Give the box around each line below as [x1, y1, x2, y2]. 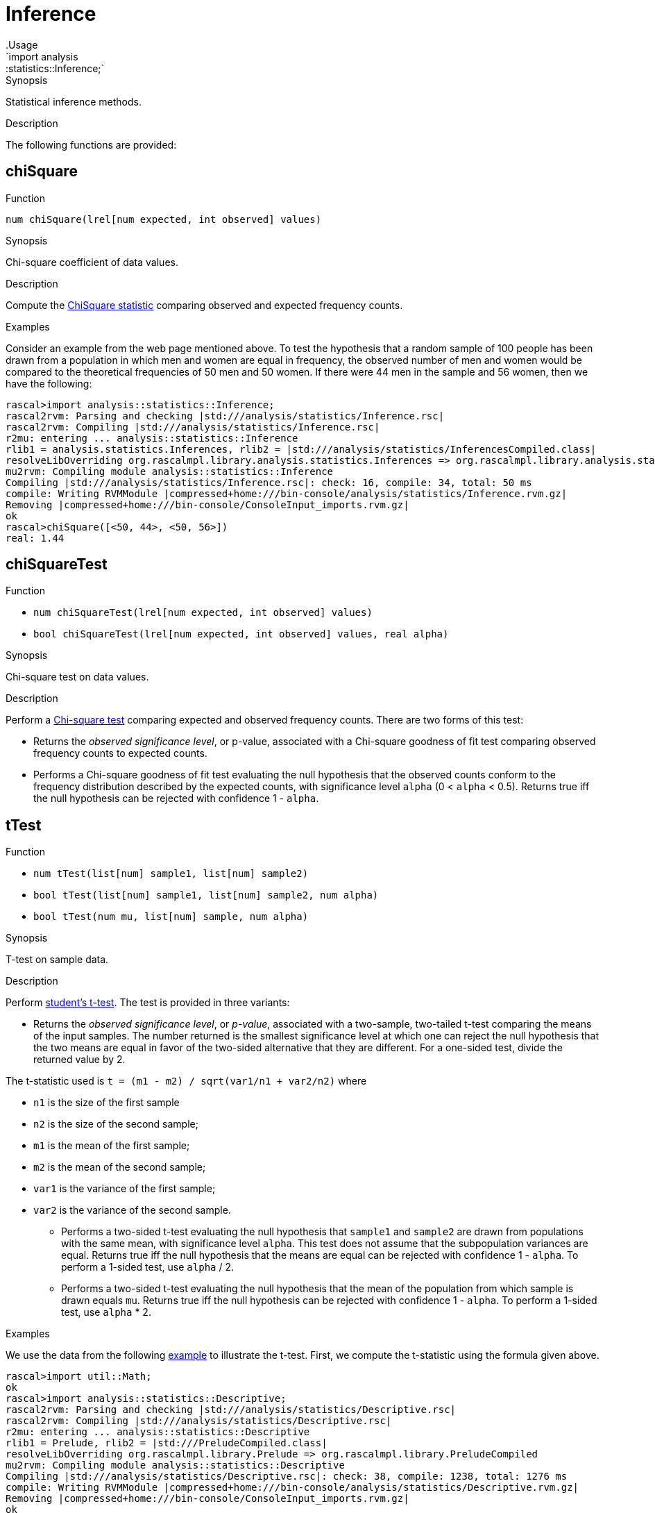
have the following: [6, 377, 92, 390]
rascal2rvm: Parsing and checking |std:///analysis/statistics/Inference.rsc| [6, 410, 445, 421]
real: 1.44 [6, 532, 65, 544]
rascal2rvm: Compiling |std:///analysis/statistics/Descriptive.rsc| [6, 1415, 392, 1427]
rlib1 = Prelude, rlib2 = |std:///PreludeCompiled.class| [6, 1437, 327, 1449]
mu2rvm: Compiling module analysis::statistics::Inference [6, 465, 334, 477]
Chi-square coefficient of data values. [6, 256, 178, 268]
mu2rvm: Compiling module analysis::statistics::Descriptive [6, 1460, 345, 1471]
